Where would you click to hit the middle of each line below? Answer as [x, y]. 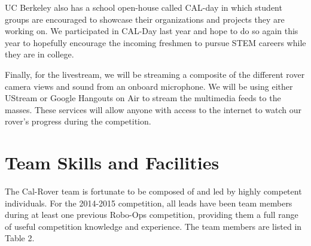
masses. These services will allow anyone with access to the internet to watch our [153, 109]
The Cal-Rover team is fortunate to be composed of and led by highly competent [153, 191]
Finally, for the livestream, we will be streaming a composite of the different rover [155, 74]
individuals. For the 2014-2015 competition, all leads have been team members [149, 203]
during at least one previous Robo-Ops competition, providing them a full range [152, 215]
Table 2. [20, 238]
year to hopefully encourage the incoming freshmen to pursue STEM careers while [155, 42]
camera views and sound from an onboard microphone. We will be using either [149, 86]
